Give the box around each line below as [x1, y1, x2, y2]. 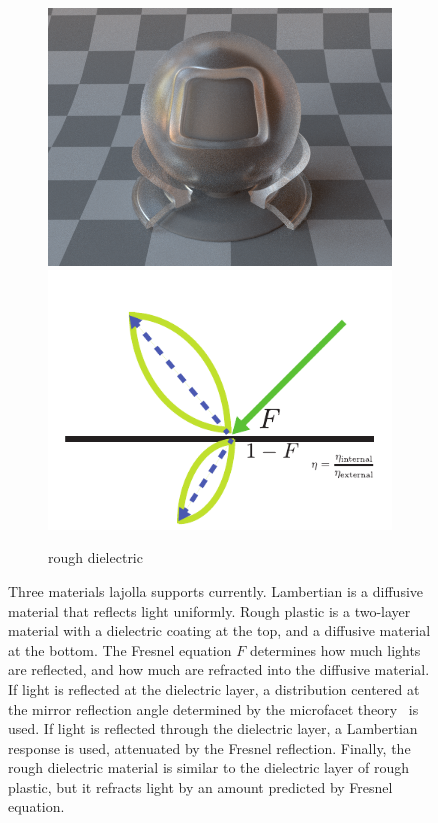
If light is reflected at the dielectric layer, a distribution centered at [8, 678, 420, 699]
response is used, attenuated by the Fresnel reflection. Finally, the [8, 737, 411, 758]
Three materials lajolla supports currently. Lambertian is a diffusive [8, 580, 424, 601]
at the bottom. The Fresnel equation [8, 639, 232, 660]
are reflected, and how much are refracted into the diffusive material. [8, 659, 430, 680]
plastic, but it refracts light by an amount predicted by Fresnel [8, 776, 393, 797]
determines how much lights [249, 639, 421, 660]
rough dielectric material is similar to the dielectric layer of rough [8, 757, 409, 778]
